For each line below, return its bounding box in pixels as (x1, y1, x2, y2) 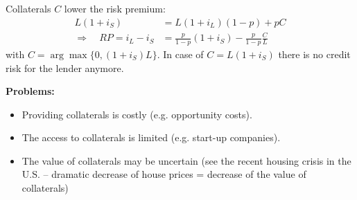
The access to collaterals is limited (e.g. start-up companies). (21, 130, 281, 145)
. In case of (157, 46, 204, 61)
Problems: (6, 84, 55, 98)
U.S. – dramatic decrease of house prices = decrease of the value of (21, 167, 306, 181)
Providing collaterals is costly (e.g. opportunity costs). (21, 107, 252, 121)
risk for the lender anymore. (6, 60, 124, 75)
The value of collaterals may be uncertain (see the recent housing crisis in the (21, 153, 351, 167)
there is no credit (278, 46, 351, 61)
